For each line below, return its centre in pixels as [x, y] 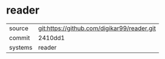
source [19, 28]
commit [20, 38]
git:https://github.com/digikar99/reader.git [97, 28]
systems [21, 47]
